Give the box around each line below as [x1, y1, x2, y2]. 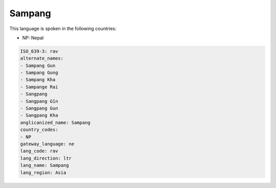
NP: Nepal [22, 35, 44, 41]
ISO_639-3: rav [20, 48, 58, 54]
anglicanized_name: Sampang [20, 120, 90, 125]
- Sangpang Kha [20, 113, 58, 118]
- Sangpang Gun [20, 105, 58, 112]
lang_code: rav [20, 148, 58, 154]
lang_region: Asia [20, 170, 66, 175]
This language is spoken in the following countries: [9, 25, 117, 32]
